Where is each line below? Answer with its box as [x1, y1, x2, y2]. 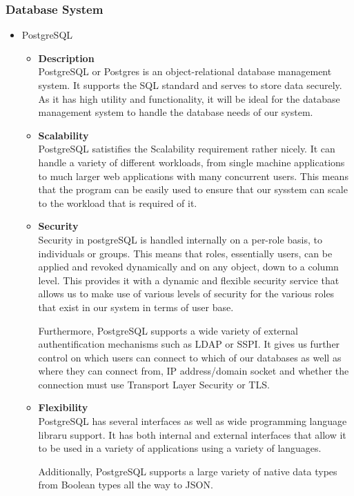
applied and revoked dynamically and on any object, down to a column [38, 259, 339, 274]
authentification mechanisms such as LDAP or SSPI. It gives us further [38, 337, 340, 351]
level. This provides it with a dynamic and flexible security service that [38, 272, 340, 287]
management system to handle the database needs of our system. [38, 105, 313, 119]
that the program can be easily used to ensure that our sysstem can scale [38, 182, 348, 197]
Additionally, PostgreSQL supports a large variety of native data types [38, 464, 337, 478]
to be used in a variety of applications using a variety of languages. [38, 441, 322, 455]
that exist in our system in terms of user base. [38, 299, 234, 314]
